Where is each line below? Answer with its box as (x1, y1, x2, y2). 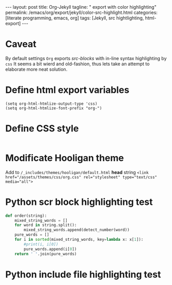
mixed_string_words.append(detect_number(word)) (24, 227, 130, 233)
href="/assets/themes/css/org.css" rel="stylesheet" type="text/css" (5, 175, 158, 180)
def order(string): (5, 213, 47, 218)
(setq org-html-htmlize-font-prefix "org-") (5, 105, 102, 111)
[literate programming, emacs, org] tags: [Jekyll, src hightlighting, (5, 15, 144, 21)
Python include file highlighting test (5, 269, 161, 280)
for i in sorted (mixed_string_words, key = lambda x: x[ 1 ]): (14, 237, 144, 242)
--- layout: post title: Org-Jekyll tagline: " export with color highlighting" (5, 4, 157, 10)
